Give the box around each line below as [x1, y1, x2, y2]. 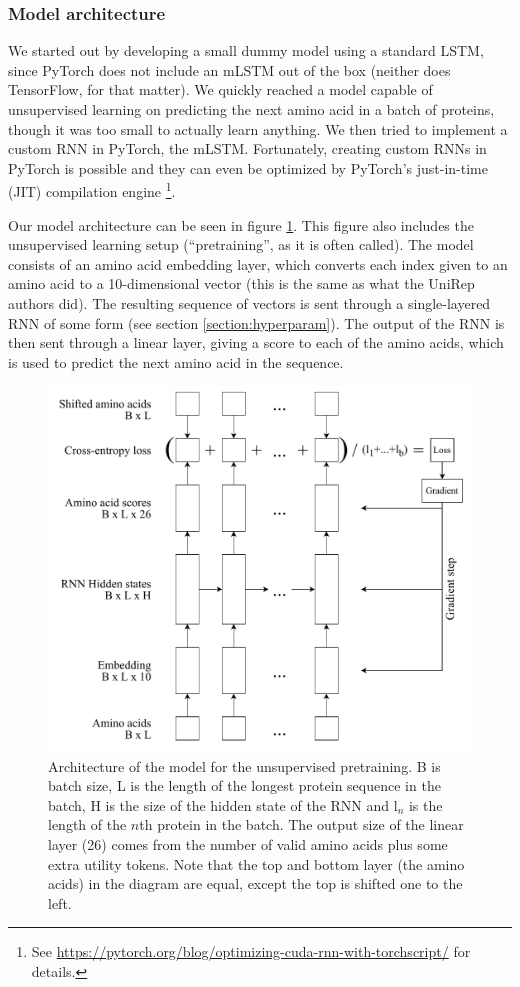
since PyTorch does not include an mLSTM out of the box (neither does [8, 59, 451, 80]
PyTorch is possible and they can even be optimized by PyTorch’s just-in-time [8, 157, 488, 178]
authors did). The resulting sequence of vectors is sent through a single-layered [8, 293, 491, 313]
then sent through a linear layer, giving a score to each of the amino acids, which [8, 332, 504, 353]
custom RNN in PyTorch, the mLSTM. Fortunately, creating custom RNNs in [8, 138, 487, 159]
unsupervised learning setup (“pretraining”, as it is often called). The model [8, 234, 474, 255]
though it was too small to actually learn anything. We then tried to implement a [8, 118, 508, 139]
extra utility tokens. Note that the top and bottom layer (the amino [48, 853, 465, 874]
